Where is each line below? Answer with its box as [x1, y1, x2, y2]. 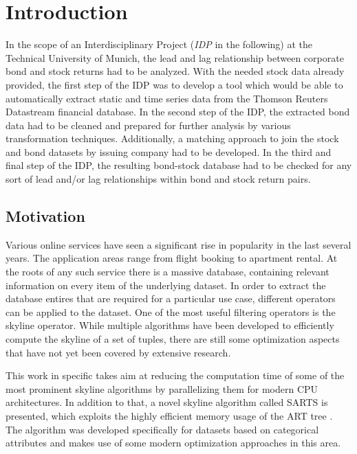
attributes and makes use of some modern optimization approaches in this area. [6, 435, 341, 450]
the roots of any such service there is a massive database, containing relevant [6, 264, 329, 279]
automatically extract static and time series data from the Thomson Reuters [6, 91, 328, 105]
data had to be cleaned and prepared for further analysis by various [6, 117, 291, 132]
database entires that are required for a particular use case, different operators [6, 291, 336, 306]
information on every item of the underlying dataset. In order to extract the [6, 277, 326, 292]
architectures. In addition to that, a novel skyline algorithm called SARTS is [6, 395, 328, 409]
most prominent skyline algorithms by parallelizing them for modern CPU [6, 381, 318, 396]
